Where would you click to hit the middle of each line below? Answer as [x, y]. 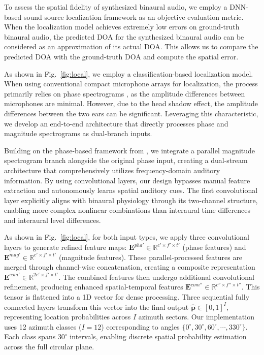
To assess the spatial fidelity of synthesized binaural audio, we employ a [116, 7]
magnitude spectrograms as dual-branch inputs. [78, 133]
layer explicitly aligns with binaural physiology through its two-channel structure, [131, 200]
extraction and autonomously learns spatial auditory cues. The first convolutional [131, 190]
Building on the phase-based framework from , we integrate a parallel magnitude [130, 150]
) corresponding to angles [140, 326]
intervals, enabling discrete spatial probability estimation [158, 336]
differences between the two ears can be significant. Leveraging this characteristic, [131, 113]
